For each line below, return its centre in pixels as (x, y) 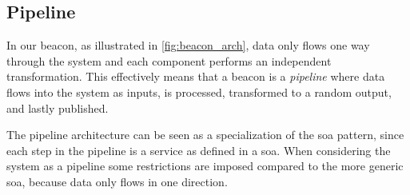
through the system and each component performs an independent (169, 60)
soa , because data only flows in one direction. (117, 181)
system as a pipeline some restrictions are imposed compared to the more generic (205, 166)
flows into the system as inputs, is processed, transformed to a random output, (199, 92)
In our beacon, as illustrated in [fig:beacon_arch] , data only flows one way (188, 45)
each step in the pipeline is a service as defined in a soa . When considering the (199, 150)
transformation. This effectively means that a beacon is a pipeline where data (196, 76)
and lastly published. (58, 107)
